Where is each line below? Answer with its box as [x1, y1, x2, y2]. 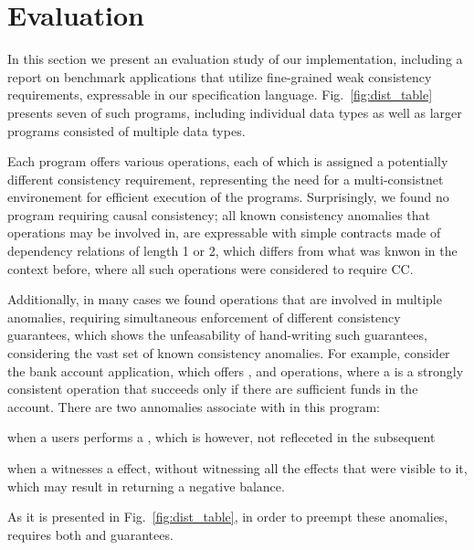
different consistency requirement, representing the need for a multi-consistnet [7, 169, 444, 188]
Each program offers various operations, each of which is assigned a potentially [7, 152, 448, 171]
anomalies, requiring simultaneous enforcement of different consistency [7, 307, 401, 326]
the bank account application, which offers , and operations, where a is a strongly [7, 361, 464, 380]
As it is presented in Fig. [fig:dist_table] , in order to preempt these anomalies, [7, 507, 448, 526]
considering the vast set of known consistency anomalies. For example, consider [7, 344, 450, 363]
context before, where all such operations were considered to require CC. [7, 259, 414, 278]
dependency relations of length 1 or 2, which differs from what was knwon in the [7, 241, 458, 260]
